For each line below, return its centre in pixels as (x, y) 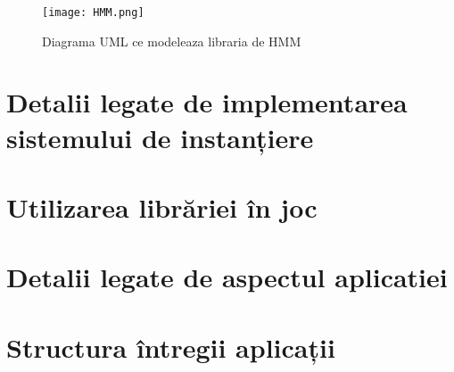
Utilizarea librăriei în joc (162, 207)
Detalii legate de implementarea (207, 102)
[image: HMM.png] (93, 12)
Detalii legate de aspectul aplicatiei (227, 277)
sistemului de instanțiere (160, 137)
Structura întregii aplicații (171, 347)
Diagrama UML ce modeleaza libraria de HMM (172, 41)
